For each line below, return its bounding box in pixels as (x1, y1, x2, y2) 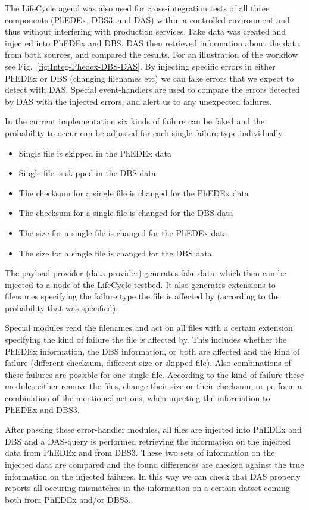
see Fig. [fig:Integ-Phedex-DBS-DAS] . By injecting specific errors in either (5, 60, 276, 72)
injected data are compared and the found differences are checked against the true (5, 458, 304, 470)
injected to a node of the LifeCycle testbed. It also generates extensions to (5, 278, 276, 290)
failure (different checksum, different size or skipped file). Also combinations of (5, 356, 291, 369)
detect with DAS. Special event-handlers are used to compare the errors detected (5, 83, 300, 96)
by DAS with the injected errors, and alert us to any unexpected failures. (5, 95, 272, 107)
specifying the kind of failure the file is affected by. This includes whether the (5, 333, 287, 346)
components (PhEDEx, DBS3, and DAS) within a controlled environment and (5, 13, 290, 26)
